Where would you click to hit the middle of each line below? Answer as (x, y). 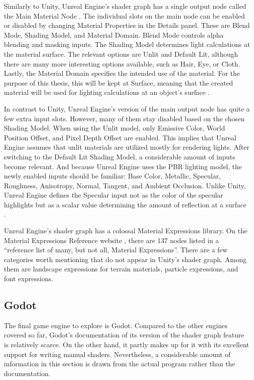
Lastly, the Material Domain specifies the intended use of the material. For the (122, 73)
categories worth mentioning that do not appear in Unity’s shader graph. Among (125, 259)
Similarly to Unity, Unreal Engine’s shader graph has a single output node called (125, 6)
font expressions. (29, 279)
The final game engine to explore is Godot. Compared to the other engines (116, 325)
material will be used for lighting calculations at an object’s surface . (107, 92)
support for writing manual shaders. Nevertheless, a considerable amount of (117, 354)
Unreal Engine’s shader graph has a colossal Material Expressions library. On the (126, 231)
